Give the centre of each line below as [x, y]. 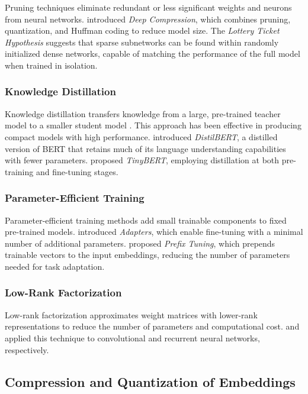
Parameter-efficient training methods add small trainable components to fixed [146, 220]
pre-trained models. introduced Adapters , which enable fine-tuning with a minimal [154, 232]
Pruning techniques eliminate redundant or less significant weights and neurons [148, 7]
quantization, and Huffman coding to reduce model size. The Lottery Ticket [142, 30]
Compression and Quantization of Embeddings [150, 381]
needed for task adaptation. [55, 266]
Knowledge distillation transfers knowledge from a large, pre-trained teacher [143, 113]
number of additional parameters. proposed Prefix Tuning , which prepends [140, 243]
